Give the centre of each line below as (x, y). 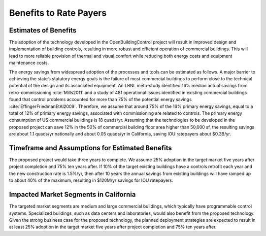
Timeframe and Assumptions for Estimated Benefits (91, 148)
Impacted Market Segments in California (72, 195)
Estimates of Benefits (43, 30)
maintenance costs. (29, 63)
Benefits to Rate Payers (58, 13)
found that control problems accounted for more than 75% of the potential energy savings (100, 100)
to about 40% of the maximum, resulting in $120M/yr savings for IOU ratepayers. (91, 180)
